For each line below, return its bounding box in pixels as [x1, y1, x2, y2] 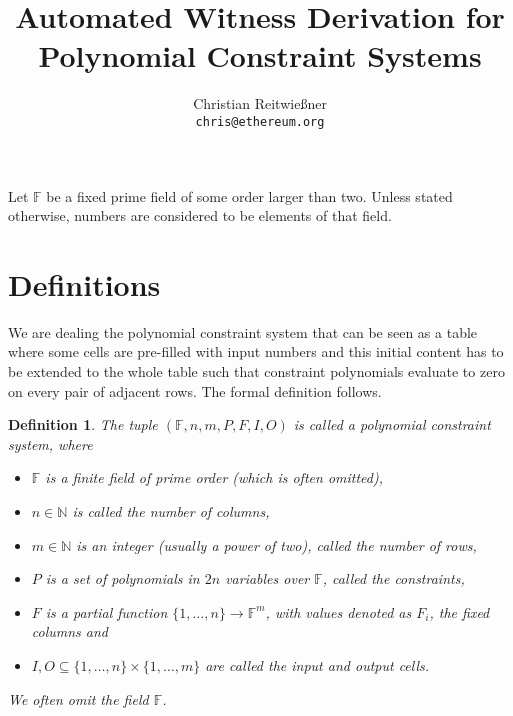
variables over [225, 568, 310, 589]
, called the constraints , [322, 568, 465, 589]
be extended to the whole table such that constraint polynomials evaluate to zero [8, 361, 505, 382]
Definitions [8, 263, 161, 304]
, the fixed [429, 601, 490, 622]
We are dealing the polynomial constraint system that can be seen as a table [8, 321, 478, 342]
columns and [31, 621, 109, 642]
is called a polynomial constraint [293, 414, 491, 435]
